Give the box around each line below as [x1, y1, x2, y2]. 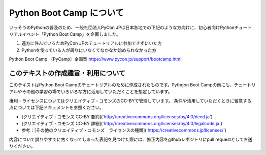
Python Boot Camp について [9, 7, 124, 18]
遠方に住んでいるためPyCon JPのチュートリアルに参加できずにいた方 [21, 40, 162, 46]
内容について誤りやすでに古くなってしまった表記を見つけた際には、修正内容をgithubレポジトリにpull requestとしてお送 [9, 136, 253, 142]
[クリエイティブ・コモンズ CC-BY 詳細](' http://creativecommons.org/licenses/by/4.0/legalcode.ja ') [21, 120, 223, 126]
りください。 [9, 143, 35, 149]
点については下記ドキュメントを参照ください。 [9, 104, 104, 110]
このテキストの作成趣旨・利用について [9, 69, 126, 77]
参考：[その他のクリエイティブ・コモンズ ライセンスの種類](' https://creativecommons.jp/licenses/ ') [21, 128, 227, 133]
